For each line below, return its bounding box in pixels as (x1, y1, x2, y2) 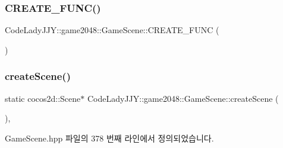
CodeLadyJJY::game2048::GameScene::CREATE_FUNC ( (5, 24, 219, 36)
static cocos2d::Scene (5, 92, 81, 104)
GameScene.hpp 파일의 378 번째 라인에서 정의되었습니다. (5, 131, 214, 144)
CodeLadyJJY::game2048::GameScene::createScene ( (87, 92, 279, 104)
